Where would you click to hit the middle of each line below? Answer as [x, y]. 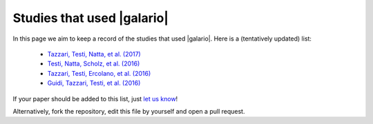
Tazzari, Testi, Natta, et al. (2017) [94, 54]
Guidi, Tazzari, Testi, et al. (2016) [94, 83]
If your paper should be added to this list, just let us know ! [95, 99]
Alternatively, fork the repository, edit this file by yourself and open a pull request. [129, 111]
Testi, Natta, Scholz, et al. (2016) [94, 64]
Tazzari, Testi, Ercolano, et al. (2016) [99, 73]
